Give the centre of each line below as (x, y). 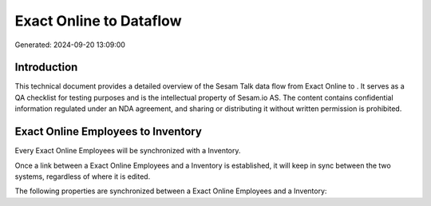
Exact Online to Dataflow (98, 21)
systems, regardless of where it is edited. (83, 176)
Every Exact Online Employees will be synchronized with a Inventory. (128, 151)
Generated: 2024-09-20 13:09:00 (70, 45)
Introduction (46, 67)
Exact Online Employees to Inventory (109, 132)
